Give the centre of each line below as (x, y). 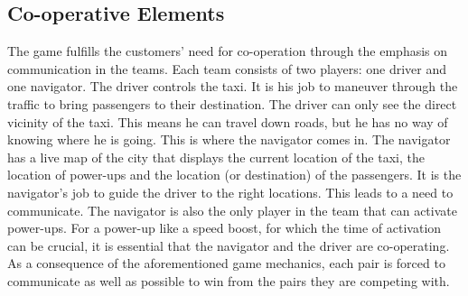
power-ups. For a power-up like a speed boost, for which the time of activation (225, 228)
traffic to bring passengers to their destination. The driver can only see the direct (232, 103)
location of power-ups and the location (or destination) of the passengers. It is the (234, 175)
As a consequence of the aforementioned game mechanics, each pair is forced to (226, 263)
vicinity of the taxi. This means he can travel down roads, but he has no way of (228, 121)
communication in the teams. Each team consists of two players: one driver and (227, 68)
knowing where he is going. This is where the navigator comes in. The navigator (229, 139)
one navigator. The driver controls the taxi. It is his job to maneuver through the (233, 86)
